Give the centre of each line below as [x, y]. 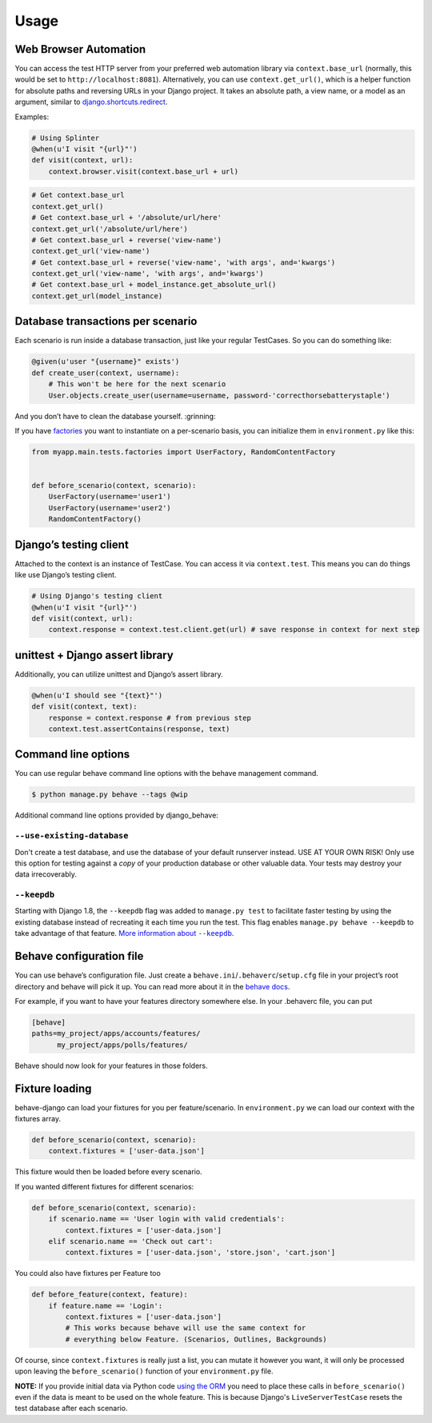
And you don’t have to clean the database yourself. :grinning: [115, 416]
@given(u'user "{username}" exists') [106, 362]
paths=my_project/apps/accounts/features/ [116, 1033]
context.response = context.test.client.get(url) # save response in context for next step [234, 630]
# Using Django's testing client [97, 596]
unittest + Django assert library [94, 655]
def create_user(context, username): [106, 373]
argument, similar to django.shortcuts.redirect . [91, 102]
